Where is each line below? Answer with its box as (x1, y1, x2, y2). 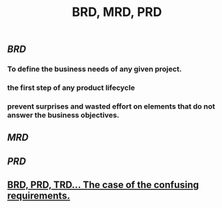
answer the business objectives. (7, 110, 120, 120)
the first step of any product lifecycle (7, 83, 136, 93)
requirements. (7, 190, 71, 202)
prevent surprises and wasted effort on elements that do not (7, 102, 216, 111)
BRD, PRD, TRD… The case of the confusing (7, 179, 200, 191)
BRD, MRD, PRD (72, 4, 162, 20)
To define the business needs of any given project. (7, 64, 182, 74)
